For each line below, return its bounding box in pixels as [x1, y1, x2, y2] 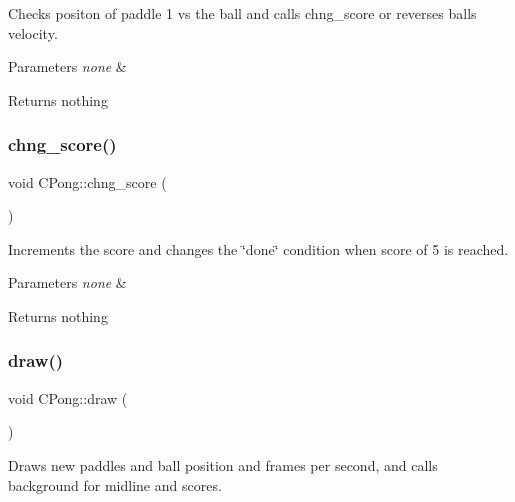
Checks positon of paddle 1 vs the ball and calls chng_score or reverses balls [8, 3, 477, 23]
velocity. [8, 22, 58, 43]
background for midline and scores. [8, 474, 222, 495]
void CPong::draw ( [8, 387, 128, 408]
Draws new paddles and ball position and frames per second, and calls [8, 454, 438, 475]
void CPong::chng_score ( [8, 171, 167, 192]
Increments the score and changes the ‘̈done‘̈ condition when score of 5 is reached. [8, 238, 509, 259]
